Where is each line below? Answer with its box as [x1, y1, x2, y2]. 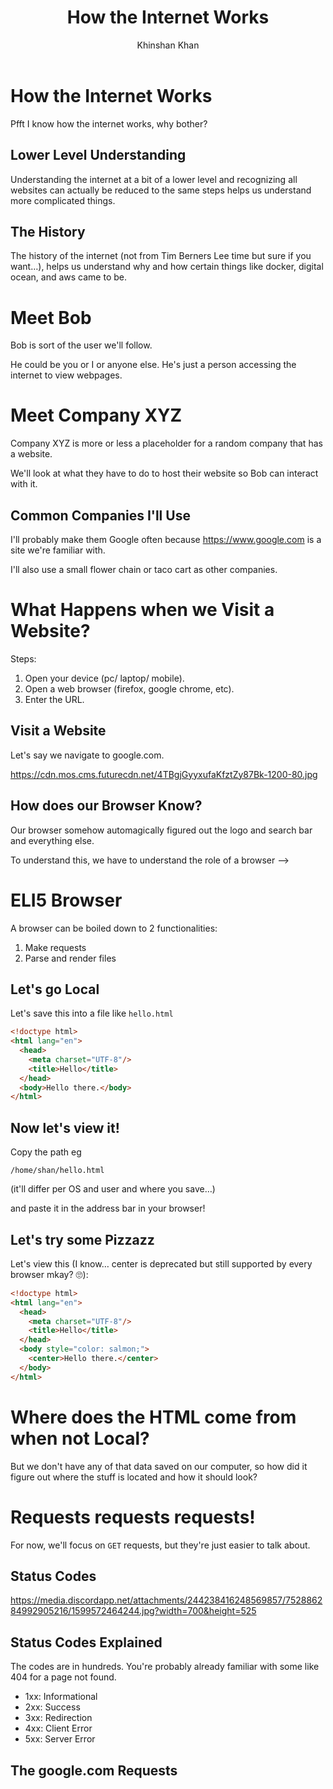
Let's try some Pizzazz [10, 1231, 155, 1248]
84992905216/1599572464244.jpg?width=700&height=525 [10, 1605, 257, 1617]
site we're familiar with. [10, 544, 106, 556]
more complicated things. [10, 194, 116, 206]
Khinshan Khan [136, 39, 200, 51]
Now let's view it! [10, 1119, 120, 1136]
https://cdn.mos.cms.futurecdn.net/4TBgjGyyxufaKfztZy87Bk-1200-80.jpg [10, 768, 318, 780]
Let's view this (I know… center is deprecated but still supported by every [10, 1257, 313, 1270]
